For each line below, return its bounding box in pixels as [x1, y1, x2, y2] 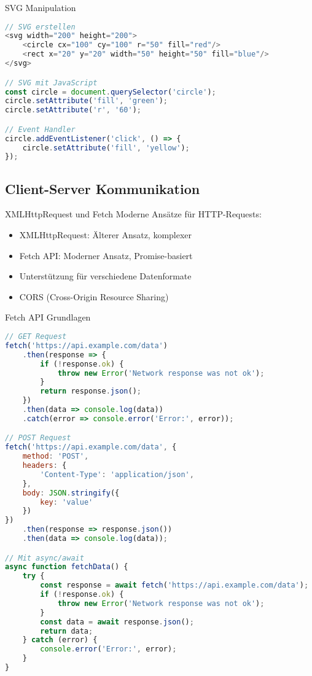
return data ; [40, 626, 93, 635]
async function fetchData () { [5, 562, 128, 572]
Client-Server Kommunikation [5, 179, 200, 198]
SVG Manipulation [5, 1, 76, 14]
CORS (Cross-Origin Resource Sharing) [19, 290, 169, 303]
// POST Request [5, 433, 71, 443]
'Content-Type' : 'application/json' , [40, 470, 194, 479]
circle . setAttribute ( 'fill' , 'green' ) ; [5, 96, 168, 106]
